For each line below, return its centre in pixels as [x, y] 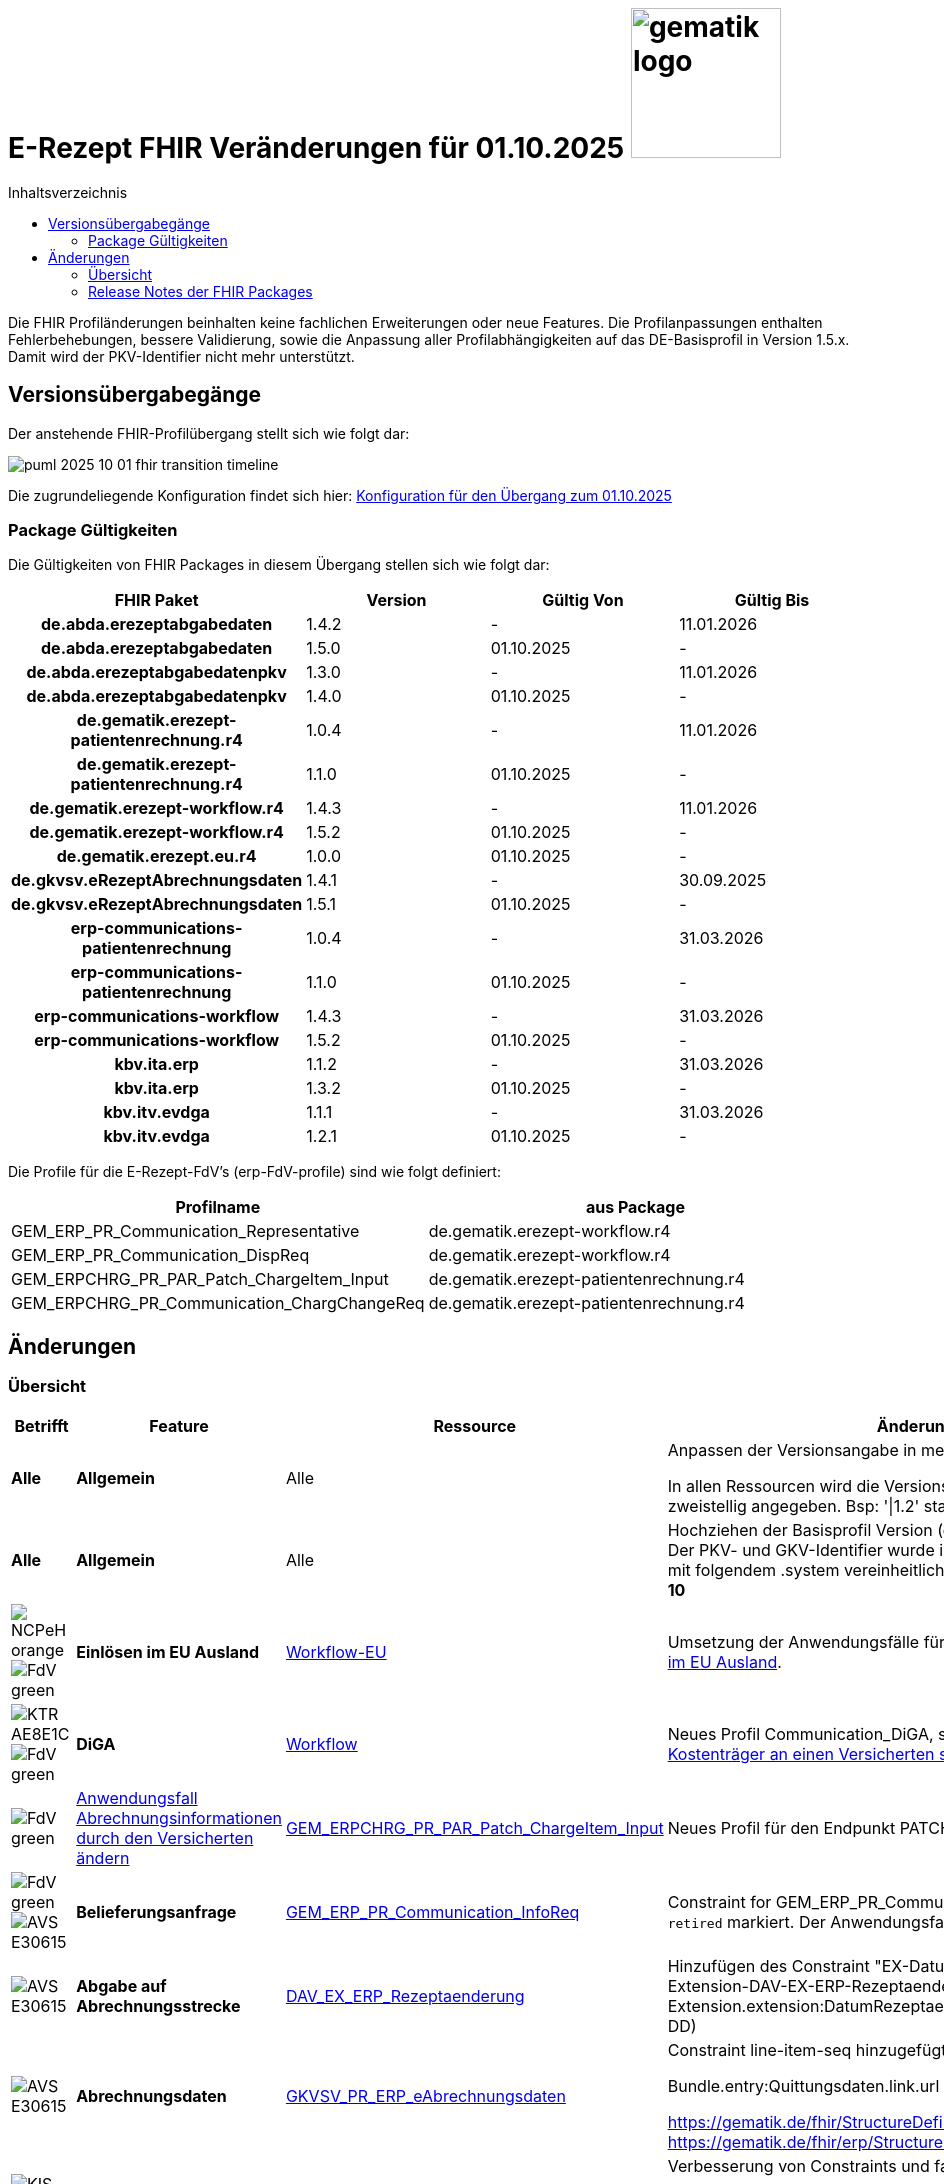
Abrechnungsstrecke [158, 2005]
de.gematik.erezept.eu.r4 [156, 856]
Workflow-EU [336, 1651]
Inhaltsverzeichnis [68, 192]
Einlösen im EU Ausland [168, 1651]
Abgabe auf [121, 1985]
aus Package [635, 1207]
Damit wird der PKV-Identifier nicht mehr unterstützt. [181, 356]
